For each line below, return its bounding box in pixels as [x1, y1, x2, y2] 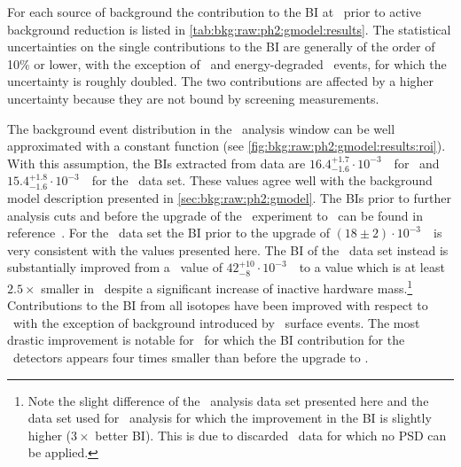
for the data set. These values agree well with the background [91, 171, 433, 190]
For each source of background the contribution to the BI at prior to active [7, 3, 421, 20]
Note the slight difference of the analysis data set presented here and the [27, 391, 429, 409]
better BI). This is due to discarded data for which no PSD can [95, 425, 447, 444]
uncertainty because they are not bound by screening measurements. [7, 89, 379, 107]
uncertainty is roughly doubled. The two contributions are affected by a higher [7, 72, 434, 90]
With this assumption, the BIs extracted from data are [7, 153, 306, 172]
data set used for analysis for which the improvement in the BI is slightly [27, 409, 432, 427]
